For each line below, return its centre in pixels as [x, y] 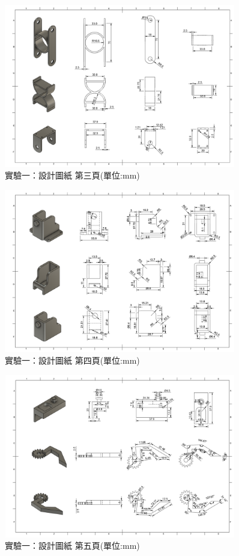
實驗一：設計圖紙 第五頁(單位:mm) [72, 545]
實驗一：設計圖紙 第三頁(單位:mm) [72, 175]
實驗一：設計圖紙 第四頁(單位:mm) [72, 360]
